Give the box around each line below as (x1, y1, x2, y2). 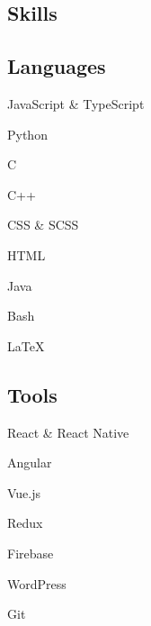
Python (7, 124, 48, 143)
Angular (7, 453, 52, 472)
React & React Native (7, 422, 129, 441)
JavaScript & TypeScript (7, 94, 145, 113)
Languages (7, 52, 106, 80)
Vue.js (7, 483, 41, 502)
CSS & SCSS (7, 215, 79, 234)
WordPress (7, 574, 67, 593)
